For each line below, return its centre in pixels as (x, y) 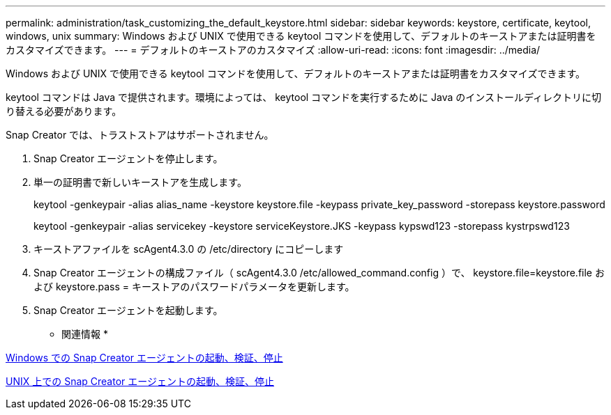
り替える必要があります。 (64, 111)
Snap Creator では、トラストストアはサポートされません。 (140, 135)
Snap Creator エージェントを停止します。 (128, 158)
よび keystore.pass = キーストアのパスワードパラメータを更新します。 (194, 287)
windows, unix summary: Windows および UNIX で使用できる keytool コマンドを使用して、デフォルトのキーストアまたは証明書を (301, 36)
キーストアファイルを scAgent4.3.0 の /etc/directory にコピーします (189, 249)
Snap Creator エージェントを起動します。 (128, 310)
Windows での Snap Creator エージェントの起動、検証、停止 (144, 358)
